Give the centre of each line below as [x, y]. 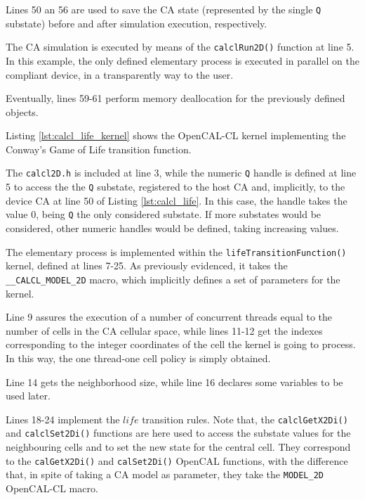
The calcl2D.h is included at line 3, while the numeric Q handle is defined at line [181, 173]
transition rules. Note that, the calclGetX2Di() [245, 419]
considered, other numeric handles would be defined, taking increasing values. [172, 228]
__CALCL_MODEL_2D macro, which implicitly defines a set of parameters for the [173, 279]
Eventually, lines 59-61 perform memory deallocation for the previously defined [175, 98]
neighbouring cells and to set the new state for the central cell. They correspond [178, 447]
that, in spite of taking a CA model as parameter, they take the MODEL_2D [165, 474]
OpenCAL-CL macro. [52, 488]
